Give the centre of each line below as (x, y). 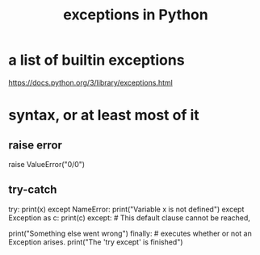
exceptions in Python (136, 15)
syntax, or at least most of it (104, 115)
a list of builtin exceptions (96, 60)
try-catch (33, 190)
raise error (36, 145)
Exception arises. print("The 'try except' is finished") (96, 242)
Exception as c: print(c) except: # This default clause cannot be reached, (129, 217)
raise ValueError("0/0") (47, 164)
